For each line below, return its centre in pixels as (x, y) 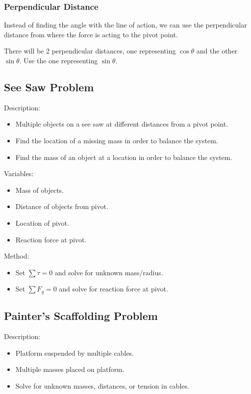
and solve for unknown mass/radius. (109, 272)
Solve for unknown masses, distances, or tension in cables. (102, 385)
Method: (17, 256)
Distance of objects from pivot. (62, 206)
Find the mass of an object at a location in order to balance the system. (124, 157)
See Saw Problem (49, 87)
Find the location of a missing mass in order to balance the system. (117, 140)
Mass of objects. (40, 190)
